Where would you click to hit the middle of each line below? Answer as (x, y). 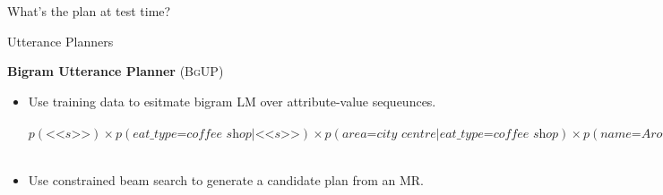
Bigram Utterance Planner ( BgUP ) (116, 71)
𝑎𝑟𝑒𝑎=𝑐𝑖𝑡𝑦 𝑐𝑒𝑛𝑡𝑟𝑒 (389, 134)
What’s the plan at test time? (89, 11)
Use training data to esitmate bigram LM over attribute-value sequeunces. (232, 101)
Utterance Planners (60, 41)
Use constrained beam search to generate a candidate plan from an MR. (226, 179)
